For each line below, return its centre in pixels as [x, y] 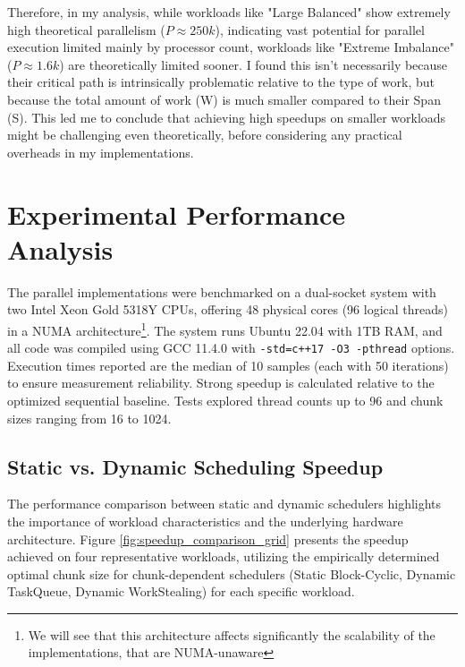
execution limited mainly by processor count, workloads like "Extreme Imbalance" [231, 47]
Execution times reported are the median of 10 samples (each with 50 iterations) [228, 365]
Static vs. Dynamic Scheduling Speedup [195, 466]
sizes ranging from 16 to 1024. [89, 418]
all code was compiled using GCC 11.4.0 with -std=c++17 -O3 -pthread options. [231, 348]
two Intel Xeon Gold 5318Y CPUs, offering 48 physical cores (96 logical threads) [228, 309]
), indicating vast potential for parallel [320, 29]
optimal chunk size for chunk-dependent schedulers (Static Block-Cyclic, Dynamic [232, 573]
